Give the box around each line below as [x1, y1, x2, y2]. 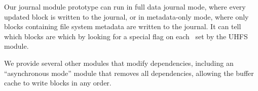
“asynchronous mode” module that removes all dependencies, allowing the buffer [4, 67, 254, 78]
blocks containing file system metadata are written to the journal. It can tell [4, 21, 241, 32]
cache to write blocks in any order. [4, 77, 112, 88]
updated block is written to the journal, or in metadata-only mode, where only [4, 11, 249, 22]
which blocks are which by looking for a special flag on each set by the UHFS [4, 31, 248, 41]
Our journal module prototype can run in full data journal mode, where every [4, 2, 246, 12]
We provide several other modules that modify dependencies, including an [4, 57, 234, 68]
